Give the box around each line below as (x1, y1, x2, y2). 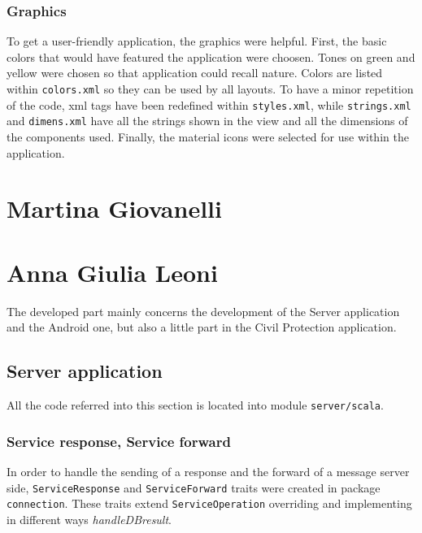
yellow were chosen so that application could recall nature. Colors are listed (7, 64, 383, 81)
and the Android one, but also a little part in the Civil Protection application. (7, 318, 397, 336)
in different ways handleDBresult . (7, 510, 172, 527)
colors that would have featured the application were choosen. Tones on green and (7, 48, 415, 65)
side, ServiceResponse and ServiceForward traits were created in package (7, 479, 381, 496)
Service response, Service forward (7, 431, 231, 451)
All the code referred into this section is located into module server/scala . (7, 396, 384, 414)
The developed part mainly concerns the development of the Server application (7, 302, 400, 319)
